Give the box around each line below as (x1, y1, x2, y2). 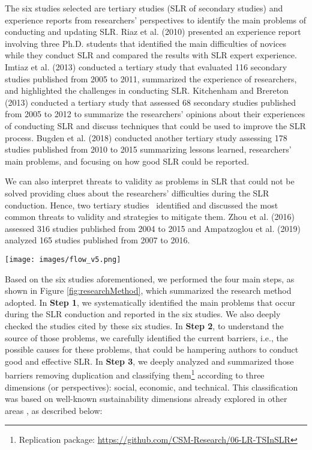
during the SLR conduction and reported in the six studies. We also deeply (5, 308, 281, 320)
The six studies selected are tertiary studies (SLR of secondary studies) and (5, 2, 283, 14)
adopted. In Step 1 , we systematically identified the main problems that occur (5, 296, 295, 308)
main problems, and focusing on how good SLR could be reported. (5, 154, 250, 167)
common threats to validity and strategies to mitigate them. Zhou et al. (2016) (5, 210, 295, 223)
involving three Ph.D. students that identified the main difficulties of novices (5, 37, 286, 49)
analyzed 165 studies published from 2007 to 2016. (5, 234, 190, 246)
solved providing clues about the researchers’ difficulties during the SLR (5, 186, 269, 199)
